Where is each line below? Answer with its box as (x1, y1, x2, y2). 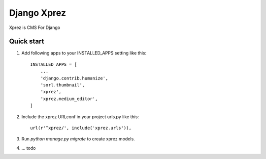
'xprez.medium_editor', (40, 96, 98, 102)
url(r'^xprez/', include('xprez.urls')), (30, 125, 132, 131)
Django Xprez (9, 7, 66, 18)
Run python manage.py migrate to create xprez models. (21, 136, 135, 142)
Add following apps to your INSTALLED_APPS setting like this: (21, 50, 147, 56)
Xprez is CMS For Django (9, 25, 61, 30)
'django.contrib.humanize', (40, 75, 108, 81)
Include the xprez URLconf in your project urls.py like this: (21, 113, 139, 120)
